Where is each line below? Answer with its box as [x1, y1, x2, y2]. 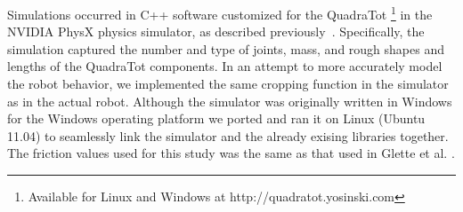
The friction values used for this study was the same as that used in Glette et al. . [7, 144, 455, 162]
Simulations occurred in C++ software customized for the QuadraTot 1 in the [7, 3, 433, 23]
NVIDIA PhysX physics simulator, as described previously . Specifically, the [7, 22, 425, 41]
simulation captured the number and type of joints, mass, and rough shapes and [7, 39, 445, 58]
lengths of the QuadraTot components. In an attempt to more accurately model [7, 57, 443, 75]
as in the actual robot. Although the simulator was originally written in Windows [7, 91, 452, 110]
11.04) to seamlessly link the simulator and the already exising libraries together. [7, 126, 449, 145]
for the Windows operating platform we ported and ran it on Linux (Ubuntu [7, 109, 426, 128]
